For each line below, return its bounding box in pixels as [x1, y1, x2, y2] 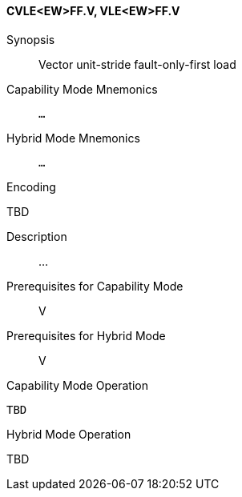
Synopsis [6, 32, 55, 46]
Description [6, 229, 67, 243]
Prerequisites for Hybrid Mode [6, 328, 166, 343]
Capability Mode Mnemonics [6, 82, 158, 96]
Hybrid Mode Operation [6, 427, 131, 441]
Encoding [6, 179, 56, 194]
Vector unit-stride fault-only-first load [38, 57, 236, 71]
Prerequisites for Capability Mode [6, 279, 184, 293]
